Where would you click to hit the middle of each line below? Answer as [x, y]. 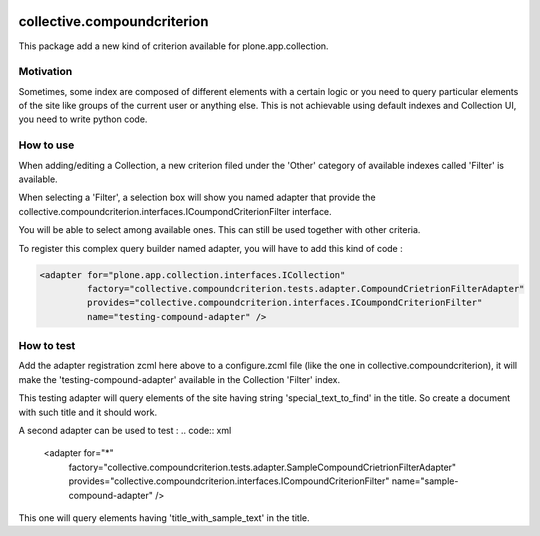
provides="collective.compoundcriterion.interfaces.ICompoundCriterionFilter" [229, 481]
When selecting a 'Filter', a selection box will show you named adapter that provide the [197, 197]
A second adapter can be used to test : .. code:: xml [125, 430]
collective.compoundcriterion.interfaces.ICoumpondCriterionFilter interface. [175, 211]
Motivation [45, 72]
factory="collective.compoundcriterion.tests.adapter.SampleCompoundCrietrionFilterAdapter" [262, 467]
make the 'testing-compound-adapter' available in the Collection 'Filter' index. [179, 379]
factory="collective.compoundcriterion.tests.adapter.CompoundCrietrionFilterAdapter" [305, 288]
